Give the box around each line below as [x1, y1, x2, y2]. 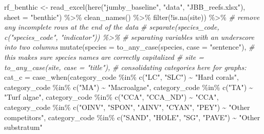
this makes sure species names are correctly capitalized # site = [4, 51, 204, 62]
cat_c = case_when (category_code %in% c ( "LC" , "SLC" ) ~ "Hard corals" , [4, 72, 239, 82]
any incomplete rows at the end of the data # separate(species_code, [4, 21, 219, 32]
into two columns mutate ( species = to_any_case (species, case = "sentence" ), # [4, 41, 255, 52]
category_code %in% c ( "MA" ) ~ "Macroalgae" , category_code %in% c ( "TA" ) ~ [4, 81, 253, 92]
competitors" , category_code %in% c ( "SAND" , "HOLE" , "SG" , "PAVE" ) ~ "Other [4, 111, 260, 122]
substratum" [4, 122, 43, 132]
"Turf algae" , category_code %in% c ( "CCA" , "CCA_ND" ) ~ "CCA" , [4, 92, 219, 102]
